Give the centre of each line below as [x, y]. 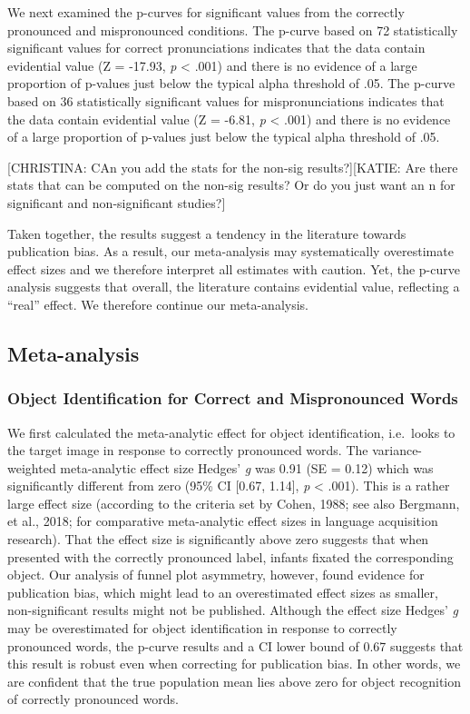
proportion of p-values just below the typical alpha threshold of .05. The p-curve [231, 83]
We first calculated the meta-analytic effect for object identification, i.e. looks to [231, 432]
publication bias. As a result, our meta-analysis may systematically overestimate [230, 251]
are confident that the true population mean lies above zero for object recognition [235, 681]
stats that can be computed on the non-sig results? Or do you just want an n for [231, 185]
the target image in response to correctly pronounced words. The [188, 450]
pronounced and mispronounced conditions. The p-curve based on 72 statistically [233, 30]
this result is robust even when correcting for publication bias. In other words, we [234, 664]
